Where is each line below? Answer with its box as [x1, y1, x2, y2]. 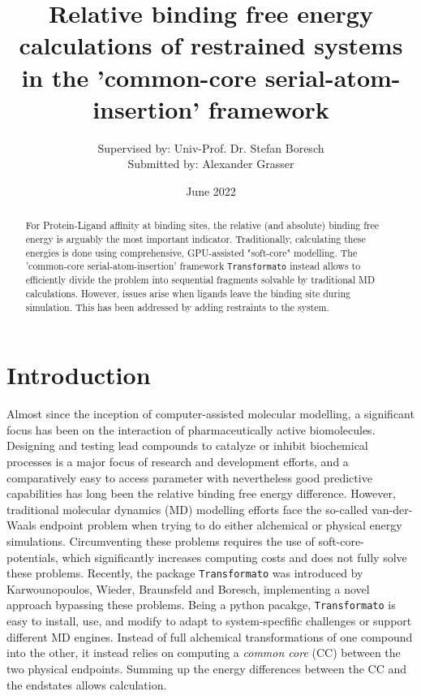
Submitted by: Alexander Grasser [127, 155, 294, 172]
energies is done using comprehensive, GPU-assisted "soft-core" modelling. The [25, 245, 358, 259]
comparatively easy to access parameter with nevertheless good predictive [6, 469, 372, 486]
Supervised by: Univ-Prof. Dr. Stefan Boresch [97, 139, 324, 156]
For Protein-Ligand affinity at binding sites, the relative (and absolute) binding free [25, 218, 380, 232]
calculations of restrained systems [19, 28, 403, 62]
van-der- [372, 500, 413, 517]
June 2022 [186, 182, 236, 199]
